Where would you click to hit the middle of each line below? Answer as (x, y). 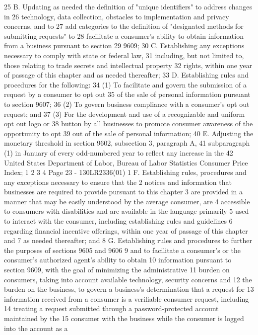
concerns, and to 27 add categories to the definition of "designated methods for (124, 26)
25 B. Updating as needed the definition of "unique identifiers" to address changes (128, 6)
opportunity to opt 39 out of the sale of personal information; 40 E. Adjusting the (129, 133)
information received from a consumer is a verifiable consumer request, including (127, 298)
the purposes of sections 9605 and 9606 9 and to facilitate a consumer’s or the (122, 250)
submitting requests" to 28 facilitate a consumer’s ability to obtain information (124, 36)
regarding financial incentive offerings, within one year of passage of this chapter (126, 230)
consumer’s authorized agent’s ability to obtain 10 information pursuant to (118, 260)
